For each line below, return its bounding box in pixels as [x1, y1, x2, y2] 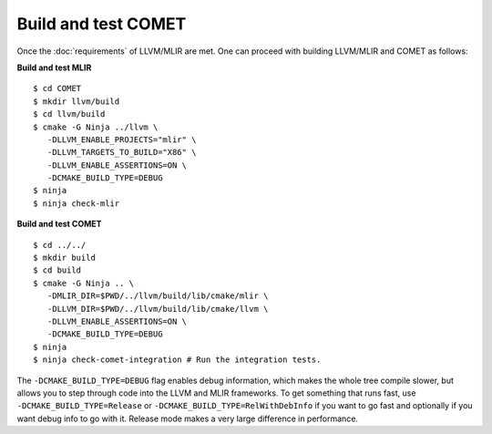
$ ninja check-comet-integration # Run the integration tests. [33, 355, 322, 365]
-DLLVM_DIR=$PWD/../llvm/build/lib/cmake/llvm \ [46, 304, 269, 314]
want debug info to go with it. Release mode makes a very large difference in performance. [16, 413, 359, 424]
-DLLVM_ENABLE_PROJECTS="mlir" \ [46, 134, 197, 145]
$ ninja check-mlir [33, 198, 120, 209]
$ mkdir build [33, 253, 96, 263]
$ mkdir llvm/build [33, 96, 120, 107]
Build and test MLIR [16, 62, 92, 73]
